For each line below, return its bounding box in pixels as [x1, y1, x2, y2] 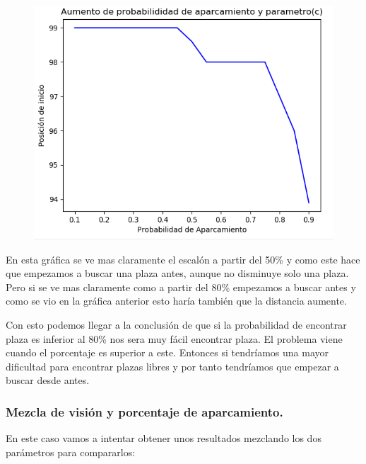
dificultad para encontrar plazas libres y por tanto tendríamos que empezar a [6, 358, 339, 373]
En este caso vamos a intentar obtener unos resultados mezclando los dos [6, 431, 321, 446]
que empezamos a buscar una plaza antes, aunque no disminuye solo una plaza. [6, 266, 349, 281]
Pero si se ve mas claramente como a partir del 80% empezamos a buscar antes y [6, 279, 356, 294]
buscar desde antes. [6, 373, 90, 387]
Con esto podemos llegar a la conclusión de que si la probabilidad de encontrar [6, 317, 347, 332]
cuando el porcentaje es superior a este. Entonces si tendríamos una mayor [6, 345, 329, 360]
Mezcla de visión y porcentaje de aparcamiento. [6, 402, 283, 420]
